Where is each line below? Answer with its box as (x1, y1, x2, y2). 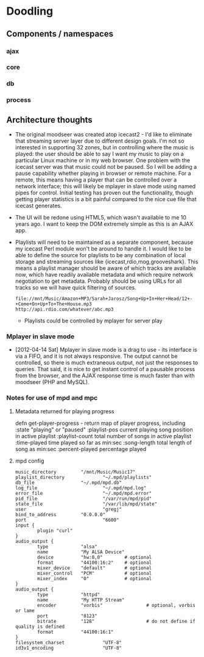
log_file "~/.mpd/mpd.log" (15, 485, 147, 491)
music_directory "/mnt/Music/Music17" (15, 469, 136, 475)
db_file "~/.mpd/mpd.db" (15, 480, 122, 486)
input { (15, 522, 35, 528)
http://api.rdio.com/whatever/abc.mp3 (15, 307, 114, 313)
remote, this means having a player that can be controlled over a (15, 176, 177, 183)
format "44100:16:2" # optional (37, 559, 152, 566)
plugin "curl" (37, 527, 73, 534)
